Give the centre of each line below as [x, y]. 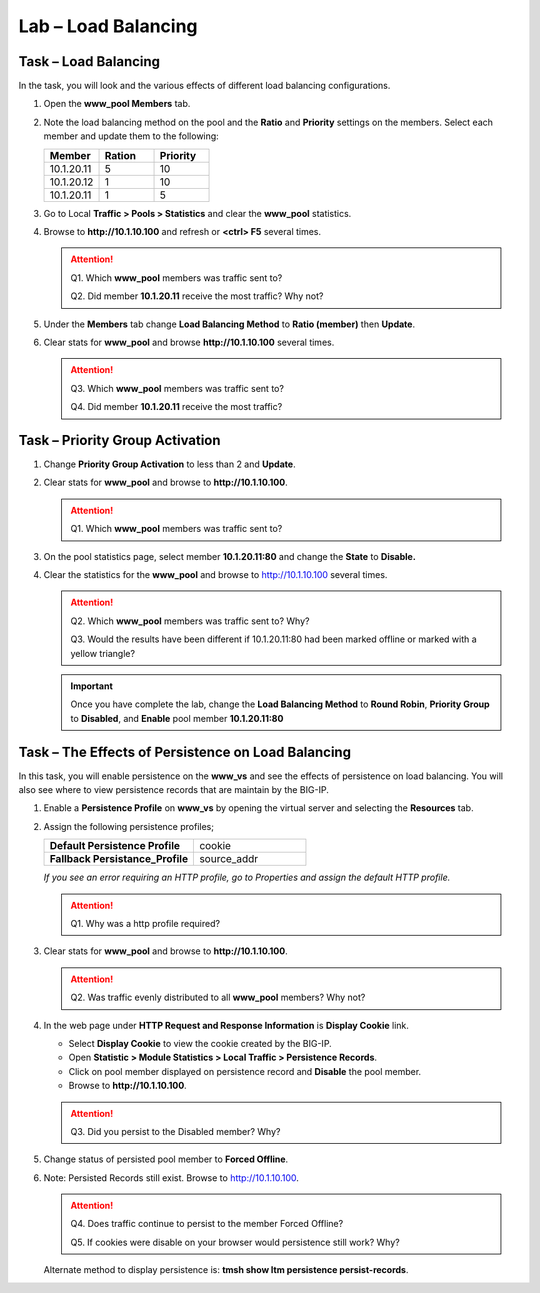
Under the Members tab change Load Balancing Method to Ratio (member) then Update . [229, 324]
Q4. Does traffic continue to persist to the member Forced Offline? [207, 1224]
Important [92, 686]
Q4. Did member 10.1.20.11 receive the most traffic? [176, 407]
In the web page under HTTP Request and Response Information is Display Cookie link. [226, 1025]
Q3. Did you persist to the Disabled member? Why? [175, 1131]
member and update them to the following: [131, 136]
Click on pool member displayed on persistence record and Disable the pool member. [245, 1071]
